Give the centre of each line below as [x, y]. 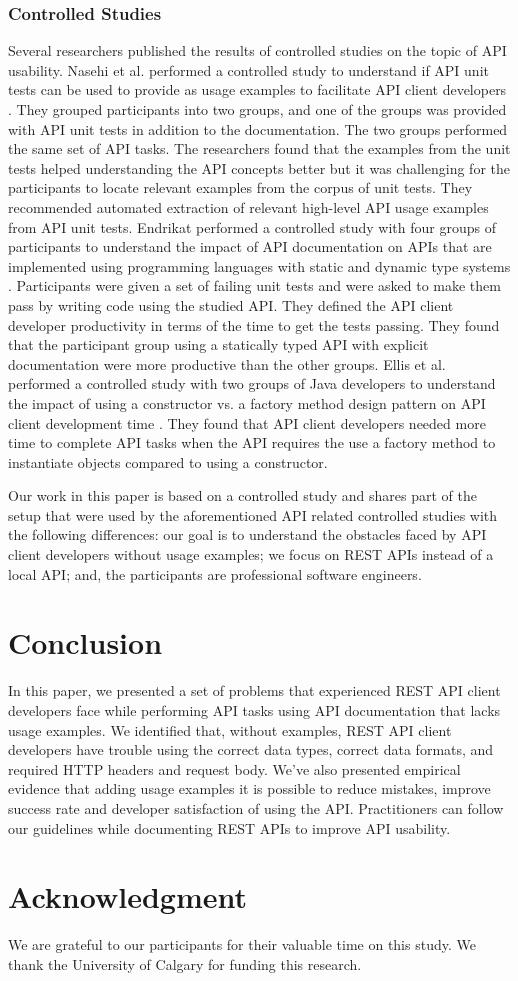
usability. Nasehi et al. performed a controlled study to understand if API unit [248, 69]
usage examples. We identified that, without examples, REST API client [230, 729]
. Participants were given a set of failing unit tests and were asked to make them [254, 285]
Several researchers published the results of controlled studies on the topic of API [257, 50]
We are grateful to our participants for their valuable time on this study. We [242, 944]
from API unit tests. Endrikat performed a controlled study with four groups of [252, 226]
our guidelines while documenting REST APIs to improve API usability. [229, 827]
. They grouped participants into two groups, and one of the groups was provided [257, 109]
